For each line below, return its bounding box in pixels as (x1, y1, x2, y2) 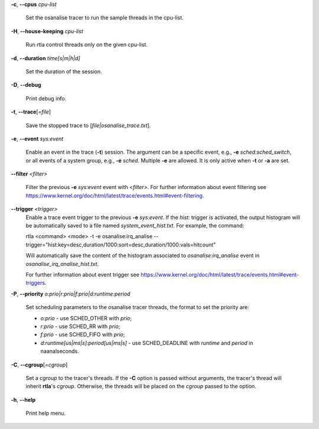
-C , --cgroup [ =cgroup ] (11, 361, 68, 368)
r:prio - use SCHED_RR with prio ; (40, 323, 121, 330)
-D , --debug (11, 82, 41, 89)
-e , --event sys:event (11, 135, 64, 142)
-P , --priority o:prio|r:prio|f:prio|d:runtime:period (11, 290, 131, 297)
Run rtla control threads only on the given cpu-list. (25, 41, 148, 48)
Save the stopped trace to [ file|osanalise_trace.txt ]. (25, 122, 151, 129)
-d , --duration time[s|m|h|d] (11, 54, 80, 61)
